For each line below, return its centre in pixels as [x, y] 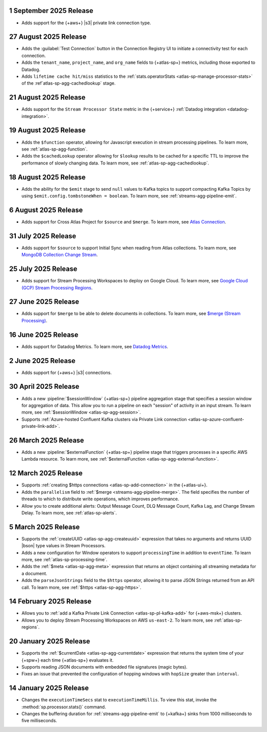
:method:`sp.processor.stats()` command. [64, 707]
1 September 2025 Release [51, 11]
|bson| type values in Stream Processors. [64, 546]
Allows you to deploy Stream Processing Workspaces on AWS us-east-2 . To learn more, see [117, 620]
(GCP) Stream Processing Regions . [57, 288]
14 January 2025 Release [49, 688]
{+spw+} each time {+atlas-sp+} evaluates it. [67, 660]
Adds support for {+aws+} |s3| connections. [67, 372]
